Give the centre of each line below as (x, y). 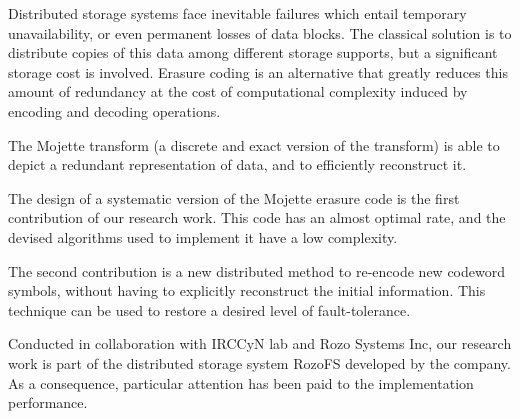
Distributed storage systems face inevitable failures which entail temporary (237, 13)
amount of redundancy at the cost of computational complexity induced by (238, 91)
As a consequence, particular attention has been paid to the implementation (241, 382)
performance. (48, 402)
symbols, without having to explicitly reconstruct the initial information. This (247, 290)
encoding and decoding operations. (114, 110)
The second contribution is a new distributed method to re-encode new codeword (256, 270)
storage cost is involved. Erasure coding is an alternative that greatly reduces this (258, 71)
